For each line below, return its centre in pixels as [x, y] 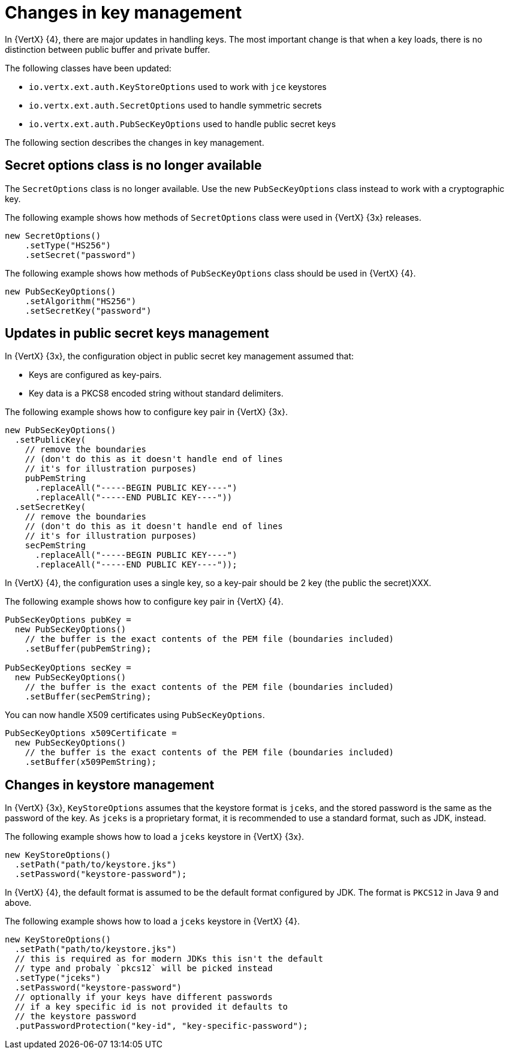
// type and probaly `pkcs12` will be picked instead [144, 969]
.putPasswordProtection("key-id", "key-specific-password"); [161, 1026]
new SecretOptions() [53, 235]
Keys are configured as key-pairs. [95, 375]
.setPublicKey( [50, 440]
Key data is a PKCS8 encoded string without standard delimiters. [156, 394]
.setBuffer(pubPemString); [88, 649]
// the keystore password [76, 1017]
